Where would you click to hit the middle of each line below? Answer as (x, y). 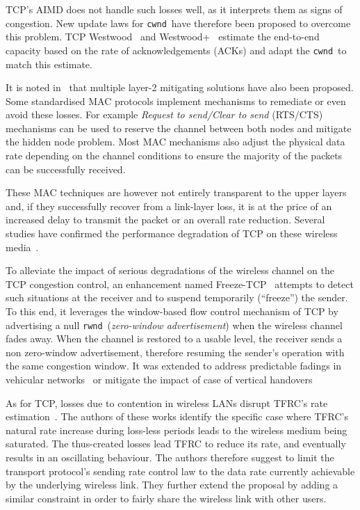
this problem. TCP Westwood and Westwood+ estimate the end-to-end (163, 37)
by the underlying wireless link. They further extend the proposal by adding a (172, 485)
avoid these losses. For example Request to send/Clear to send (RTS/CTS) (164, 114)
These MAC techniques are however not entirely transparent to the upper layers (176, 192)
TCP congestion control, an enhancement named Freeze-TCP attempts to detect (180, 284)
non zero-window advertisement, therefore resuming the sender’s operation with (175, 352)
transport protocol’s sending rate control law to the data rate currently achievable (180, 471)
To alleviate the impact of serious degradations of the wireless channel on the (170, 270)
